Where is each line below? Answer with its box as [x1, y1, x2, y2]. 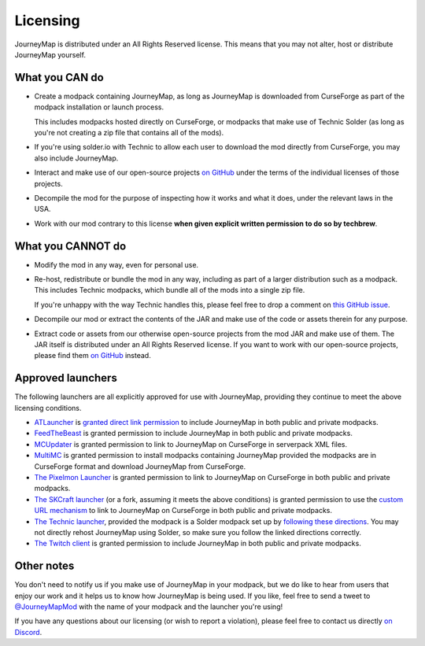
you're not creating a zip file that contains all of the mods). [34, 128, 224, 138]
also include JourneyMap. [34, 153, 119, 163]
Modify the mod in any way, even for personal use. [34, 260, 199, 269]
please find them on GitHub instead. [34, 351, 151, 360]
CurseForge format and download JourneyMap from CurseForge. [34, 461, 246, 471]
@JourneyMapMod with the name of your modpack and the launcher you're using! [14, 602, 283, 611]
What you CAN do [14, 71, 104, 84]
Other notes [14, 559, 75, 573]
